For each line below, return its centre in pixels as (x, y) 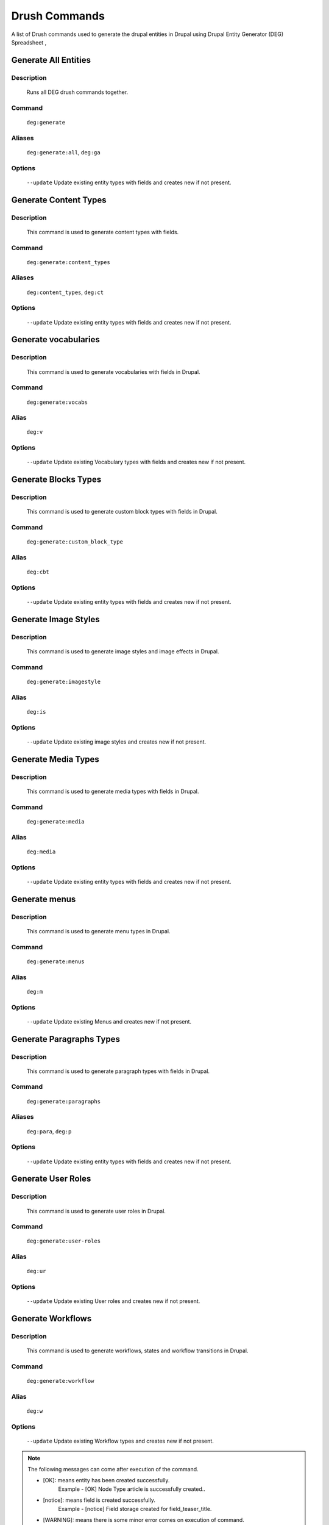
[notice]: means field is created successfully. (99, 1500)
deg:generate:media (55, 821)
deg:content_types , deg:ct (65, 292)
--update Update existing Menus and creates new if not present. (109, 1021)
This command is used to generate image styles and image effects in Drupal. (123, 651)
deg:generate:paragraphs (63, 1101)
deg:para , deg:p (49, 1131)
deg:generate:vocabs (57, 402)
